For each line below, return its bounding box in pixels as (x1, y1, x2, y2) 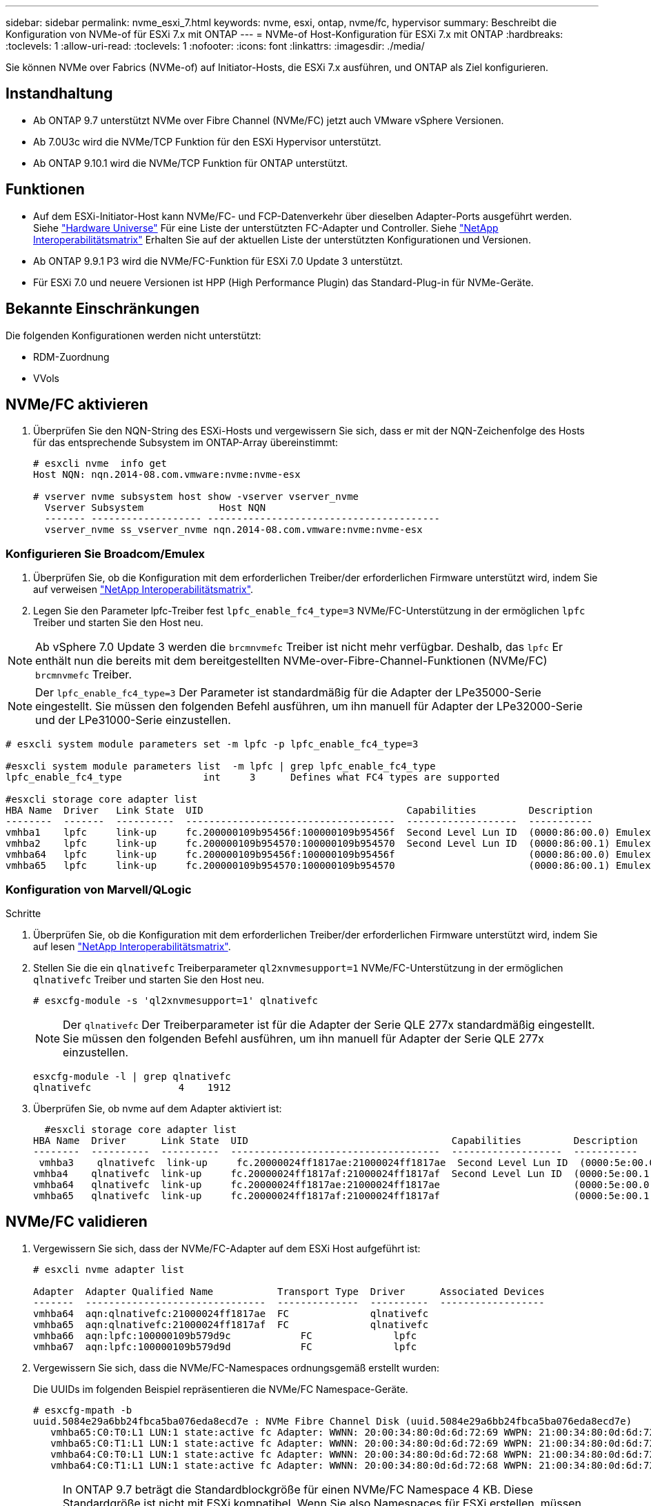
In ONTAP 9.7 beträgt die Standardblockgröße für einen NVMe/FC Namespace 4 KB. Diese (63, 1482, 533, 1496)
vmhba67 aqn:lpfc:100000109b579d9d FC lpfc (33, 1341, 417, 1352)
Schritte (6, 907, 41, 919)
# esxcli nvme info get (33, 458, 167, 470)
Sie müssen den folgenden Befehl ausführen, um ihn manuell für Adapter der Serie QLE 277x (63, 1031, 544, 1045)
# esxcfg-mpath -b (33, 1404, 132, 1416)
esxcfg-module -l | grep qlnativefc (33, 1070, 231, 1082)
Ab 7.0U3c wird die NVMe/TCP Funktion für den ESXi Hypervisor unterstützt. (33, 135, 381, 148)
